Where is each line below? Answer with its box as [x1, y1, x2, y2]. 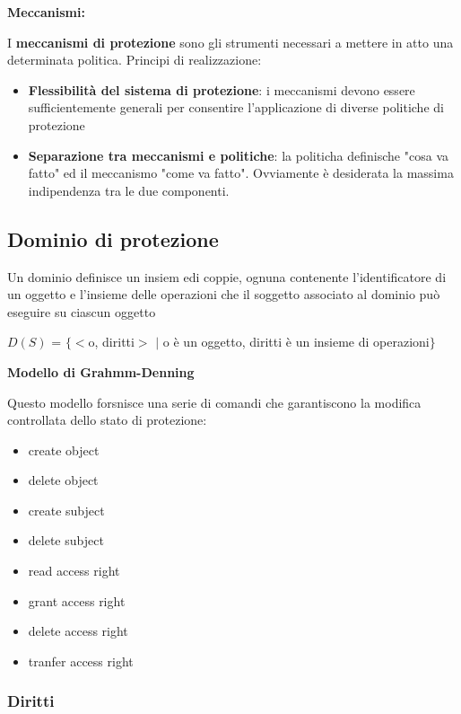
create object [28, 440, 100, 459]
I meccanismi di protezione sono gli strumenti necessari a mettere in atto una [7, 32, 454, 51]
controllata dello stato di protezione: [7, 410, 207, 429]
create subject [28, 500, 105, 519]
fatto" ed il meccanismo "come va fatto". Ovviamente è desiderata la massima [28, 163, 454, 182]
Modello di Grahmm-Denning [7, 362, 195, 381]
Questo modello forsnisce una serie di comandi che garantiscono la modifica [7, 392, 422, 411]
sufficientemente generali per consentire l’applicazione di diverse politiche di [28, 98, 444, 117]
